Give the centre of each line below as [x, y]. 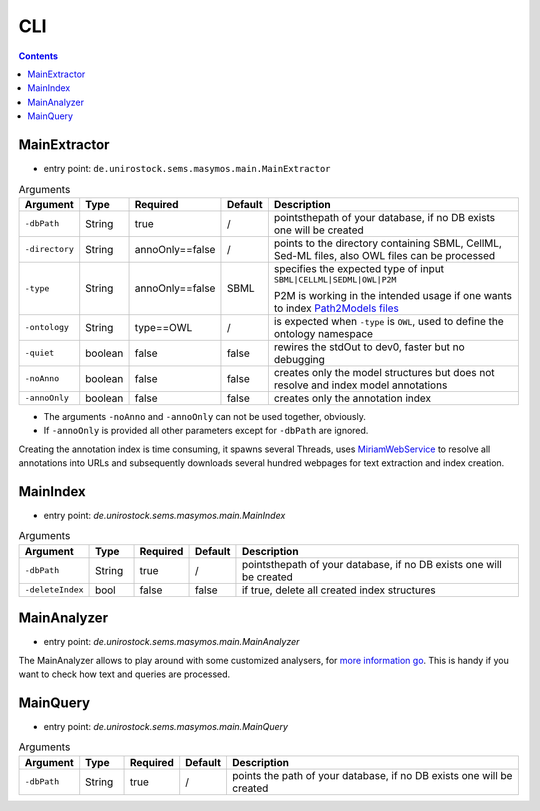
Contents [38, 56]
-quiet [39, 353]
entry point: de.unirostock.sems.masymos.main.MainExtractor [187, 169]
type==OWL [163, 327]
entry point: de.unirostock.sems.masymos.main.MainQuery [166, 726]
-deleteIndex [54, 590]
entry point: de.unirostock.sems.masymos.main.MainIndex [164, 515]
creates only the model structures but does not [384, 372]
